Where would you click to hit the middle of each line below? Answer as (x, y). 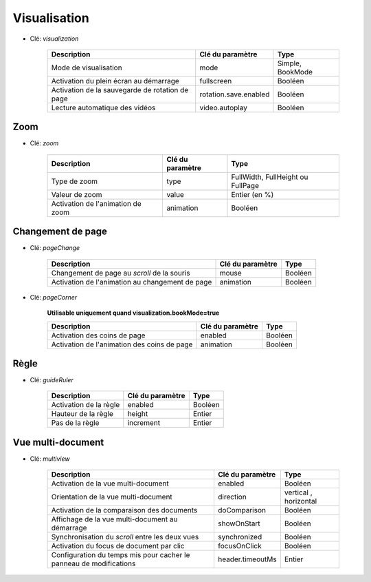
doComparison (241, 510)
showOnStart (239, 523)
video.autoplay (223, 107)
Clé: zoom (44, 143)
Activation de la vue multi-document (110, 484)
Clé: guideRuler (52, 380)
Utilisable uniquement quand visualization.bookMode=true (133, 313)
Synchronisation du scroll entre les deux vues (125, 537)
